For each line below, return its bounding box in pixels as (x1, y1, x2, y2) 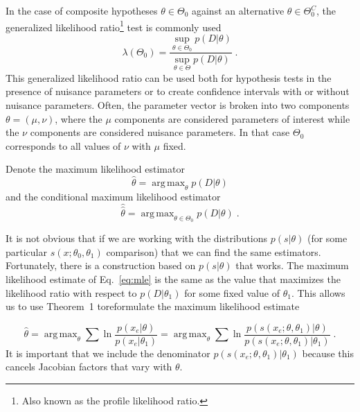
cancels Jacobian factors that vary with (6, 359, 172, 374)
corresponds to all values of (6, 138, 121, 153)
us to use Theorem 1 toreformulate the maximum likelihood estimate (6, 299, 300, 314)
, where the (55, 111, 102, 126)
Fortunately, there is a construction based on (6, 258, 196, 273)
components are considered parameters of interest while (114, 111, 350, 126)
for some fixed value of (184, 285, 280, 300)
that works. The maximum (235, 258, 349, 273)
